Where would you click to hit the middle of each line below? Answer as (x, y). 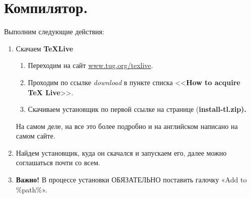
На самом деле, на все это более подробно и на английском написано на (127, 126)
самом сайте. (35, 136)
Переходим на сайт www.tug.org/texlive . (91, 65)
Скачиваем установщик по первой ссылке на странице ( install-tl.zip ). (137, 109)
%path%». (31, 189)
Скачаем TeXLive (45, 48)
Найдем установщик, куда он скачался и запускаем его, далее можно (121, 152)
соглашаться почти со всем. (58, 162)
